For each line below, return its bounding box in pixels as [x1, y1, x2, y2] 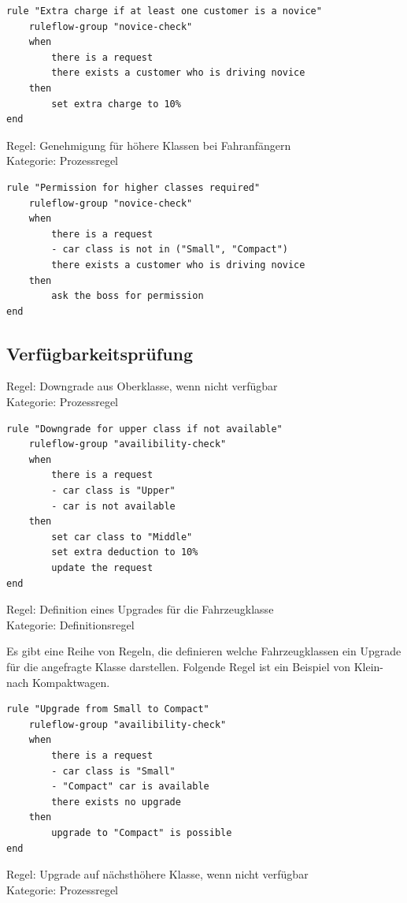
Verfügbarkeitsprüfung [6, 341, 194, 365]
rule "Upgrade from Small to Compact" [6, 703, 209, 715]
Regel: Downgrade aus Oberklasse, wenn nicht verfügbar [6, 378, 278, 394]
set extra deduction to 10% [51, 547, 198, 558]
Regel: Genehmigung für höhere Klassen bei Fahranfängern [6, 136, 291, 153]
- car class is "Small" [51, 765, 176, 777]
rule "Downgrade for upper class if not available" [6, 423, 283, 435]
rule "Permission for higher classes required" [6, 181, 261, 193]
